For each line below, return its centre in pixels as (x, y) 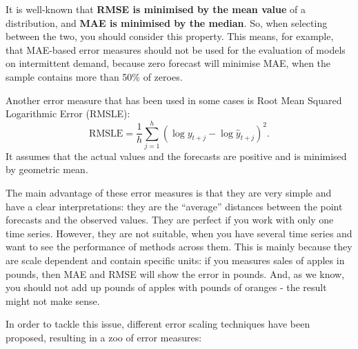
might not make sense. (53, 300)
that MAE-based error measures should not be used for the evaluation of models (176, 49)
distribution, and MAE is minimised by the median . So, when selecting (167, 22)
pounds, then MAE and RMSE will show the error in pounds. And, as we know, (175, 273)
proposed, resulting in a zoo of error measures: (104, 337)
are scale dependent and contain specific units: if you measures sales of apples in (175, 260)
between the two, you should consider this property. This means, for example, (170, 36)
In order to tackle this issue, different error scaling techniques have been (158, 324)
